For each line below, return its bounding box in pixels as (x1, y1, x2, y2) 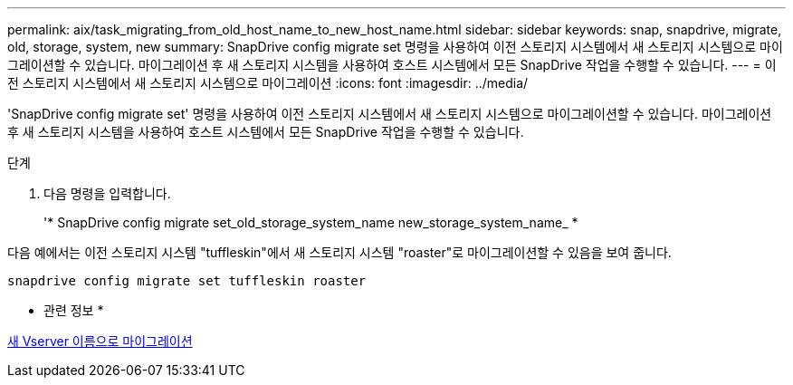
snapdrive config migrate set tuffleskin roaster (7, 274, 367, 288)
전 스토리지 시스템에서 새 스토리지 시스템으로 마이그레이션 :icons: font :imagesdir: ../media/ (7, 75, 529, 91)
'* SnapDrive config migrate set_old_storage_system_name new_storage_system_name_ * (43, 215, 578, 230)
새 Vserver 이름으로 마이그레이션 (7, 333, 193, 349)
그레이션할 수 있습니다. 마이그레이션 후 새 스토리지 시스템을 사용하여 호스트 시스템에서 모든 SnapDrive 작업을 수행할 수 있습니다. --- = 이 (7, 57, 777, 72)
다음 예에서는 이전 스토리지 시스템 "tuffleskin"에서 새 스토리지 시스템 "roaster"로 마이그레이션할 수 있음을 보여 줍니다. (7, 245, 672, 260)
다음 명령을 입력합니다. (43, 186, 171, 201)
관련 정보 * (43, 303, 104, 318)
